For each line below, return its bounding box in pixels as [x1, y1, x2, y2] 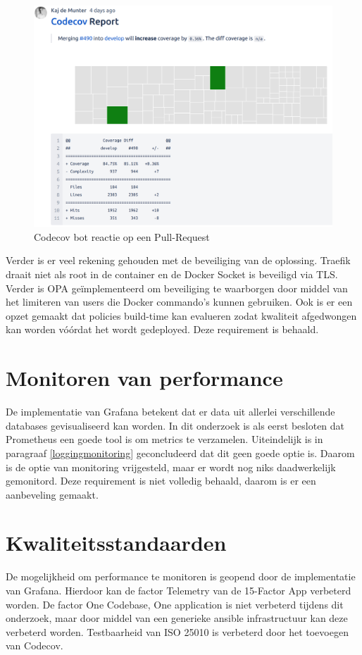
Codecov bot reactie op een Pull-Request [34, 229, 210, 244]
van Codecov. [6, 638, 63, 653]
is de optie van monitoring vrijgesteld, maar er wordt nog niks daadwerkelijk [6, 459, 336, 474]
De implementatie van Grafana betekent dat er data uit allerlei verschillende [6, 404, 335, 419]
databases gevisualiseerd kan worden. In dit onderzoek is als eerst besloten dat [6, 418, 345, 432]
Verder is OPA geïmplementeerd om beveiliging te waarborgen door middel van [6, 280, 348, 295]
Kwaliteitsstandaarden [6, 528, 227, 557]
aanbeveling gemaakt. [6, 487, 99, 501]
